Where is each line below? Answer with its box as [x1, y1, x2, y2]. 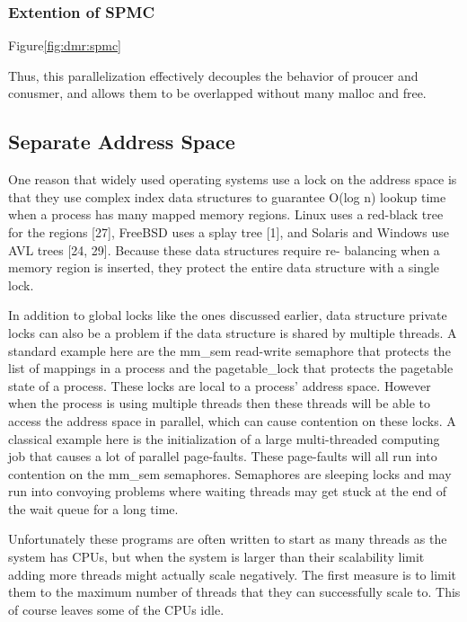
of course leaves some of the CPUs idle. [8, 600, 225, 618]
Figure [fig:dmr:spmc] [8, 36, 121, 55]
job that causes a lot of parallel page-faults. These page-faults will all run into [8, 447, 437, 466]
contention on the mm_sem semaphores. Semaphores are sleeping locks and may [8, 464, 452, 483]
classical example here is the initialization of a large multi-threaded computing [8, 429, 440, 448]
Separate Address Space [8, 128, 235, 155]
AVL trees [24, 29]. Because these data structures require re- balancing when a [8, 240, 440, 259]
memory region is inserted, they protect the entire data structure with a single [8, 258, 440, 277]
